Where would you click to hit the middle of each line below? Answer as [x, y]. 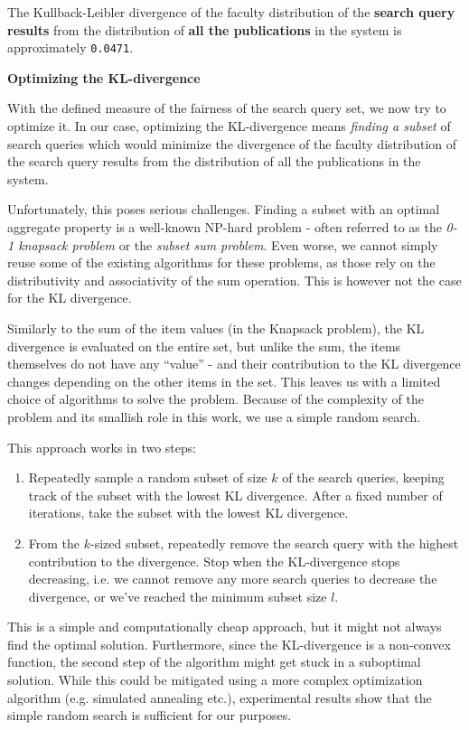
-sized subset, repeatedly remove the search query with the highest [275, 543]
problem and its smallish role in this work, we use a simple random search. [214, 416]
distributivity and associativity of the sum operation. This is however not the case [234, 280]
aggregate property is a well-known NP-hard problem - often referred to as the [225, 227]
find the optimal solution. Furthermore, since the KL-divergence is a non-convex [229, 644]
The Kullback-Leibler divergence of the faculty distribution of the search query [231, 12]
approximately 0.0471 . [70, 47]
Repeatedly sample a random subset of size [148, 477]
